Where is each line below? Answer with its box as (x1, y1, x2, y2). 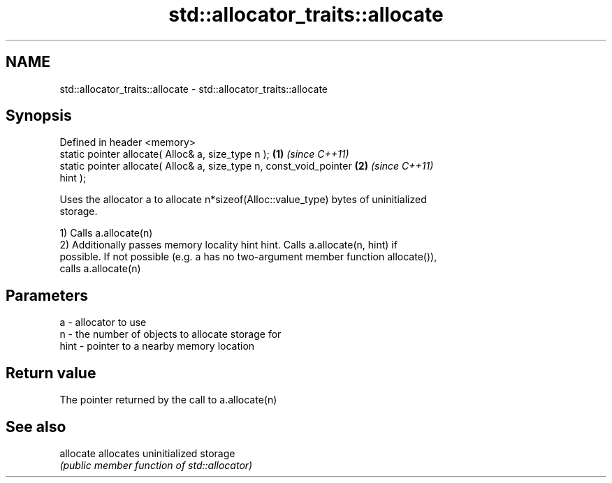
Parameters (6, 286, 88, 304)
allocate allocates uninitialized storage (59, 447, 235, 459)
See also (6, 417, 66, 436)
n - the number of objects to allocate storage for (59, 328, 282, 341)
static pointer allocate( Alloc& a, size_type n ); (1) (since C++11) (59, 148, 349, 161)
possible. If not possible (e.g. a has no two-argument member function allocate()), (59, 251, 437, 263)
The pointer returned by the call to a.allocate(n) (59, 394, 277, 406)
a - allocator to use (59, 316, 147, 329)
